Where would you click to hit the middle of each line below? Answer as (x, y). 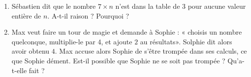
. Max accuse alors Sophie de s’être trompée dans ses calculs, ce (151, 51)
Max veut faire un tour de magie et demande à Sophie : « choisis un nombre (127, 32)
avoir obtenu (31, 51)
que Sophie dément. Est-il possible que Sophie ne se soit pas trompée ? (118, 60)
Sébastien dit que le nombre (54, 6)
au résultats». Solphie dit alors (186, 41)
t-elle (19, 70)
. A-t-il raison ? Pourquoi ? (88, 15)
